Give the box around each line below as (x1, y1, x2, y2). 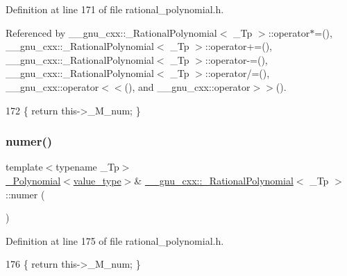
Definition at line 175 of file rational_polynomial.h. (6, 233, 224, 248)
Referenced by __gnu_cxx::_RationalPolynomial (6, 25, 217, 40)
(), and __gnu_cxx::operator (124, 79, 251, 94)
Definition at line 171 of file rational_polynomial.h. (6, 2, 224, 16)
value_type (73, 173, 121, 187)
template (6, 159, 43, 174)
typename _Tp (56, 159, 119, 174)
